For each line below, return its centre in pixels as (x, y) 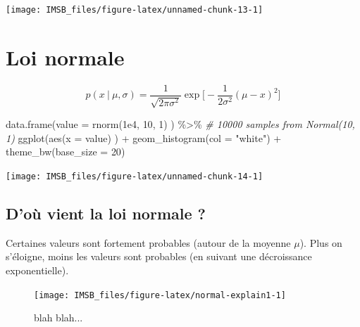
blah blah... (58, 318)
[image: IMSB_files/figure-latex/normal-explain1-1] (160, 295)
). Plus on (321, 242)
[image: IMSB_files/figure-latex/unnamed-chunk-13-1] (135, 10)
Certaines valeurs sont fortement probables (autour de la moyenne (148, 242)
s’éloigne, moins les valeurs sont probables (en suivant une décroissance (159, 256)
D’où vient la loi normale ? (106, 213)
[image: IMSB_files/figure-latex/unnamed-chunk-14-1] (135, 177)
